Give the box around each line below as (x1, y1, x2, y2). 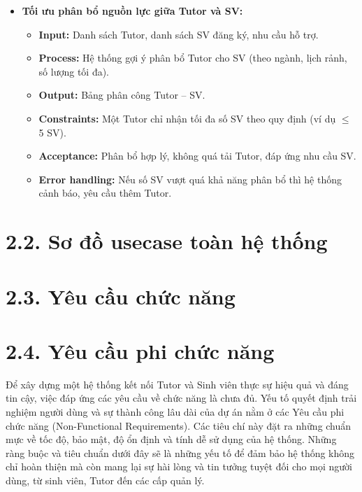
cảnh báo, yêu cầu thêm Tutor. (38, 185, 172, 200)
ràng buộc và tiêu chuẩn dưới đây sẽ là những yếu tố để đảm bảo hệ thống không (6, 445, 355, 460)
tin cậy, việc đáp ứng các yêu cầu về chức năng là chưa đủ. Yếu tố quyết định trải (6, 391, 357, 405)
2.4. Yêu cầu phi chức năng (6, 336, 275, 365)
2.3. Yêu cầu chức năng (6, 281, 236, 310)
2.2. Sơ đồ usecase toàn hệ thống (6, 227, 328, 255)
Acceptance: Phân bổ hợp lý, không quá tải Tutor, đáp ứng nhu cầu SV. (38, 148, 356, 163)
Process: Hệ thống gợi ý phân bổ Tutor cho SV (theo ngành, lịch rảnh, (38, 50, 347, 65)
